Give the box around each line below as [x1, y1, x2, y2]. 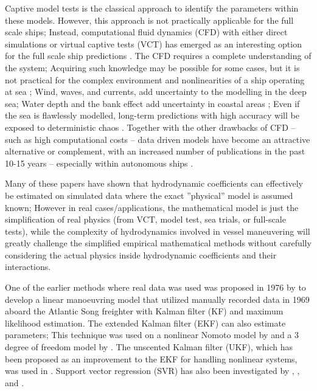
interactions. [5, 260, 51, 273]
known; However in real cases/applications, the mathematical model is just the [5, 201, 299, 213]
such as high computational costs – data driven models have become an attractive [5, 133, 310, 145]
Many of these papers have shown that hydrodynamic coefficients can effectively [5, 177, 303, 190]
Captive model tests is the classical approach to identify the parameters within [5, 2, 299, 14]
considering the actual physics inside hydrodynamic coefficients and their [5, 248, 277, 261]
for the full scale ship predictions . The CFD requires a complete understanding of [5, 49, 312, 62]
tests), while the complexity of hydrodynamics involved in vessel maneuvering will [5, 224, 310, 237]
